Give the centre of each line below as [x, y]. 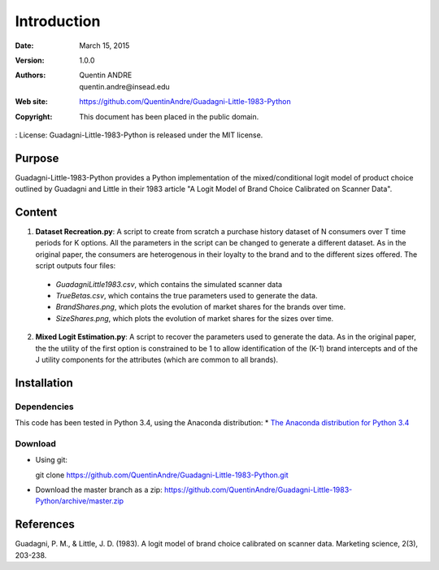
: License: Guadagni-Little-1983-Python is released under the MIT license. [139, 135]
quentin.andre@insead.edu [124, 86]
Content [36, 212]
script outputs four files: [76, 266]
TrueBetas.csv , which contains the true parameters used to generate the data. [187, 296]
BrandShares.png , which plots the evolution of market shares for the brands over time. [200, 307]
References [45, 524]
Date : [24, 46]
